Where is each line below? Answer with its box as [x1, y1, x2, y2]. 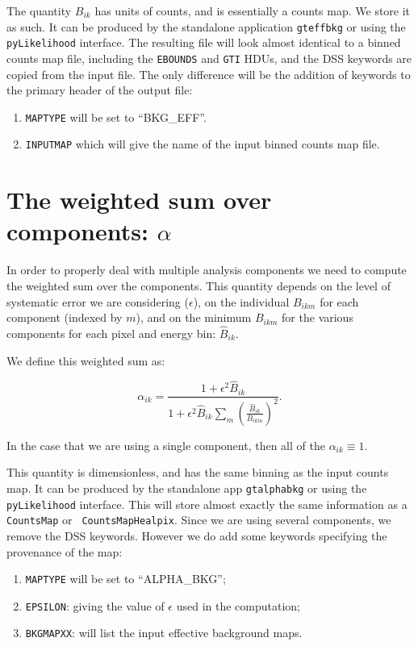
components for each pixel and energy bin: [6, 324, 216, 341]
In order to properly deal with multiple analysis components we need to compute [6, 261, 407, 278]
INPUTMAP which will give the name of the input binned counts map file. [25, 135, 380, 152]
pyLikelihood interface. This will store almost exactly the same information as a [6, 495, 408, 512]
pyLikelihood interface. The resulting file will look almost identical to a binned [6, 34, 401, 51]
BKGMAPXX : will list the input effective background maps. [25, 624, 303, 641]
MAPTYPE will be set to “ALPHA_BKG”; [25, 570, 226, 587]
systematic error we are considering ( [6, 293, 189, 310]
